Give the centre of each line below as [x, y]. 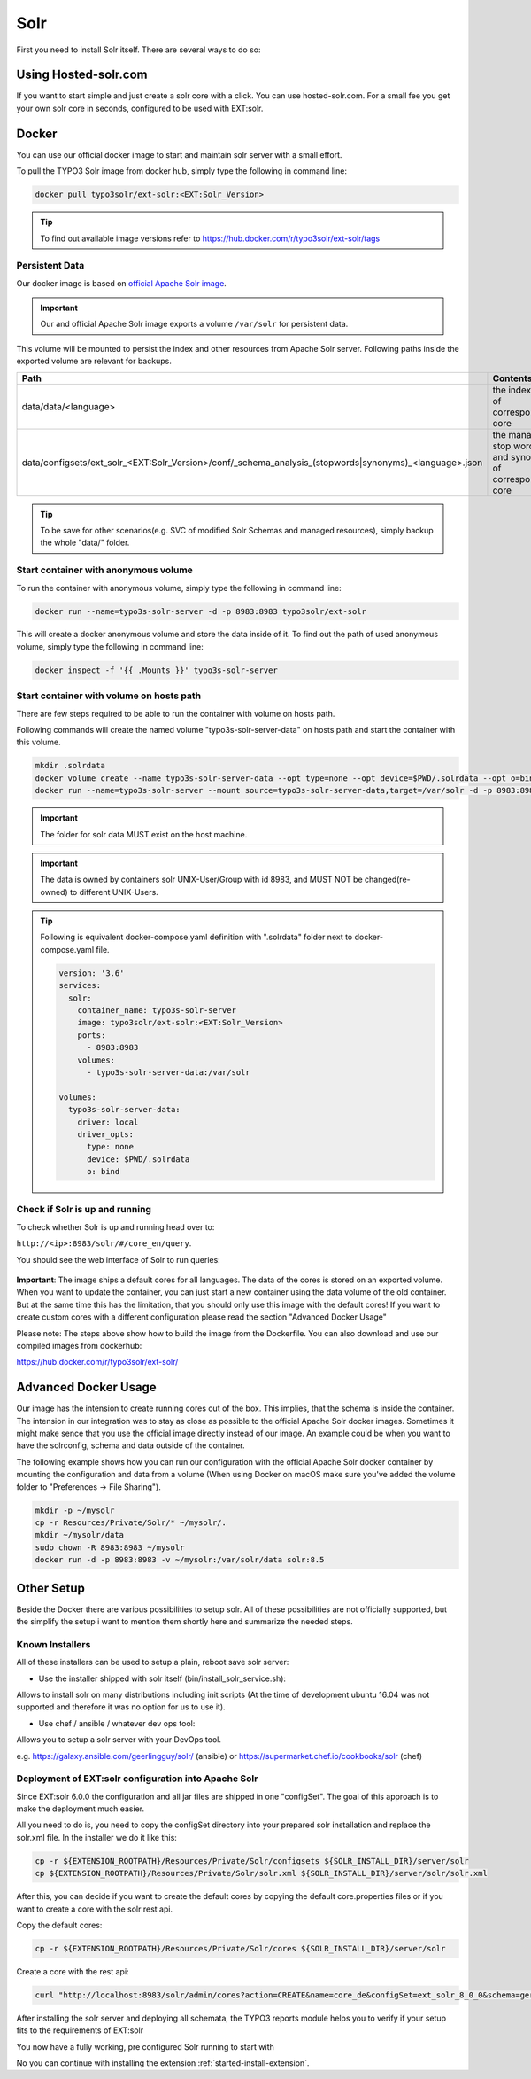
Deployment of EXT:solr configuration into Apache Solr [137, 1779]
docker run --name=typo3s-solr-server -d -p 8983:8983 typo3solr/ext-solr [201, 611]
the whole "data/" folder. [85, 543]
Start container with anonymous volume [105, 570]
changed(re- [387, 880]
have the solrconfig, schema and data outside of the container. [131, 1445]
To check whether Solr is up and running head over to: [115, 1226]
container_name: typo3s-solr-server [157, 1011]
